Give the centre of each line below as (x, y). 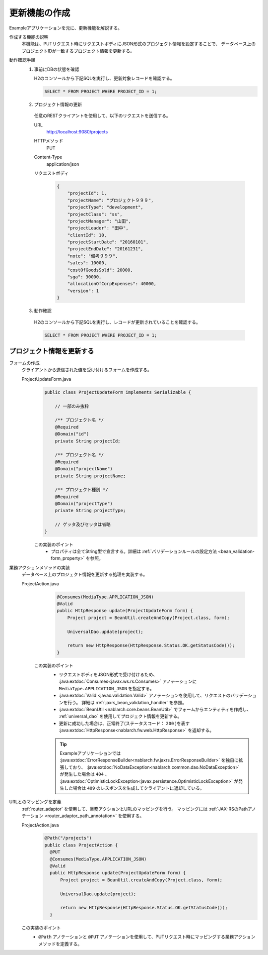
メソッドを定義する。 (60, 944)
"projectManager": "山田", (99, 221)
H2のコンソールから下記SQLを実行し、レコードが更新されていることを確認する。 (117, 322)
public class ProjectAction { (81, 845)
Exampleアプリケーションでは (90, 753)
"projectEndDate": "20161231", (105, 249)
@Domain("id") (72, 434)
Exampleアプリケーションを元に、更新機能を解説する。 (66, 28)
